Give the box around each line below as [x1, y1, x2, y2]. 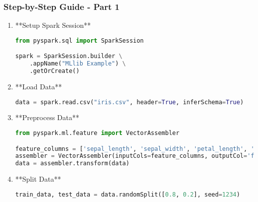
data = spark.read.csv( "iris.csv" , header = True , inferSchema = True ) [15, 98, 244, 106]
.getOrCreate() [29, 67, 80, 75]
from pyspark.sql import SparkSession [15, 37, 144, 44]
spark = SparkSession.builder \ [15, 53, 123, 60]
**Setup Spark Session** [15, 20, 91, 30]
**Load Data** [15, 81, 62, 91]
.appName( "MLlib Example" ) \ [29, 60, 126, 67]
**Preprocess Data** [15, 112, 79, 123]
